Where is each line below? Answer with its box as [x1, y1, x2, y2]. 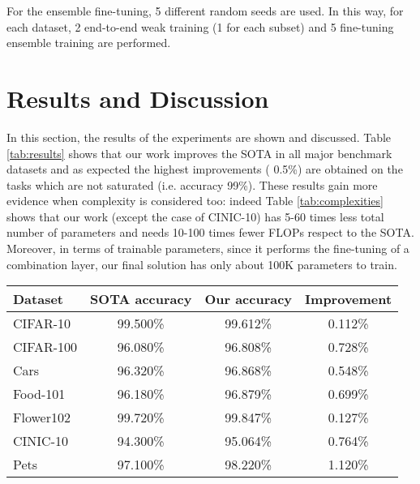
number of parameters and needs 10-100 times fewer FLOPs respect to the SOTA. [6, 224, 414, 241]
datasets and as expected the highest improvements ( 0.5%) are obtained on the [6, 161, 403, 178]
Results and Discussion [6, 81, 269, 114]
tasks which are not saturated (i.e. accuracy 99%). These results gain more [6, 176, 378, 193]
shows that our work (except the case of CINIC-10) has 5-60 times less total [6, 208, 384, 225]
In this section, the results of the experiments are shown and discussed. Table [6, 128, 392, 145]
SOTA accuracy [90, 289, 192, 309]
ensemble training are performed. [6, 34, 171, 51]
